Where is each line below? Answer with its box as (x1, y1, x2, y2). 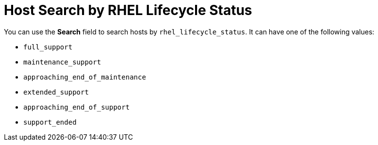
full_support (23, 43, 73, 51)
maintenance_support (23, 58, 101, 66)
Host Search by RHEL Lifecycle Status (4, 2, 252, 18)
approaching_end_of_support (23, 103, 130, 111)
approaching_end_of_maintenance (23, 73, 146, 81)
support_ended (23, 118, 77, 126)
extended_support (23, 88, 89, 96)
